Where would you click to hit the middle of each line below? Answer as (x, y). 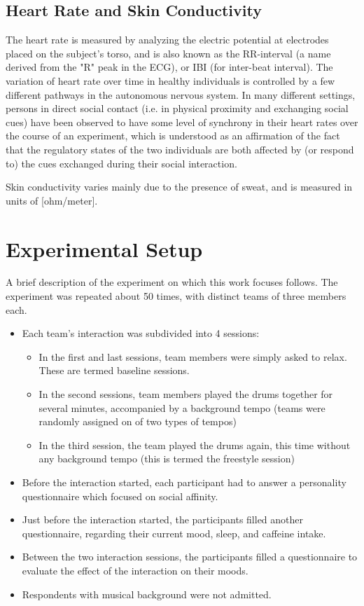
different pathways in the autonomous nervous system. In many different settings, (181, 94)
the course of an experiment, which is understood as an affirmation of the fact (173, 136)
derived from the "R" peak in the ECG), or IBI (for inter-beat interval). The (169, 67)
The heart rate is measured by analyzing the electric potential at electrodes (167, 40)
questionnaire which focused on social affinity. (120, 496)
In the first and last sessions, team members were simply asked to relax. (193, 356)
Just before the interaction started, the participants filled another (163, 519)
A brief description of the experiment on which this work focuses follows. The (172, 282)
